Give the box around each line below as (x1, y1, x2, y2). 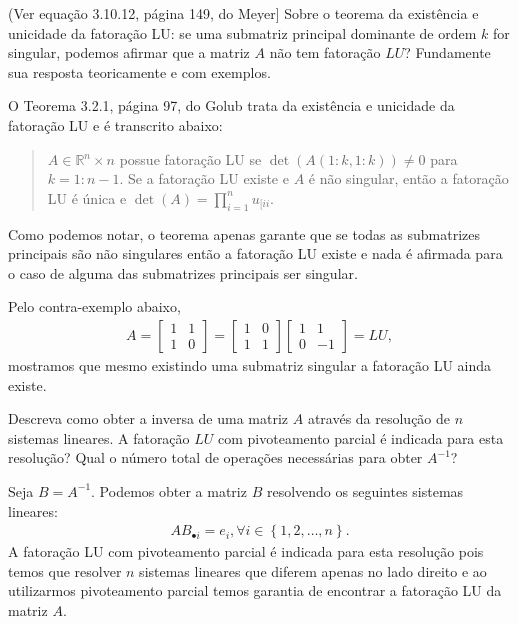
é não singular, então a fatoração (308, 168, 509, 189)
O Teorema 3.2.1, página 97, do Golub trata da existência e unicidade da (8, 95, 455, 116)
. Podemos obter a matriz (91, 480, 247, 501)
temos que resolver (8, 560, 122, 581)
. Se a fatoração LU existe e (119, 168, 289, 189)
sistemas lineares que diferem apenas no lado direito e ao (139, 560, 487, 581)
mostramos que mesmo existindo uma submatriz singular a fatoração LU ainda (8, 354, 492, 375)
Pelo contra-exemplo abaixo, (8, 296, 181, 317)
